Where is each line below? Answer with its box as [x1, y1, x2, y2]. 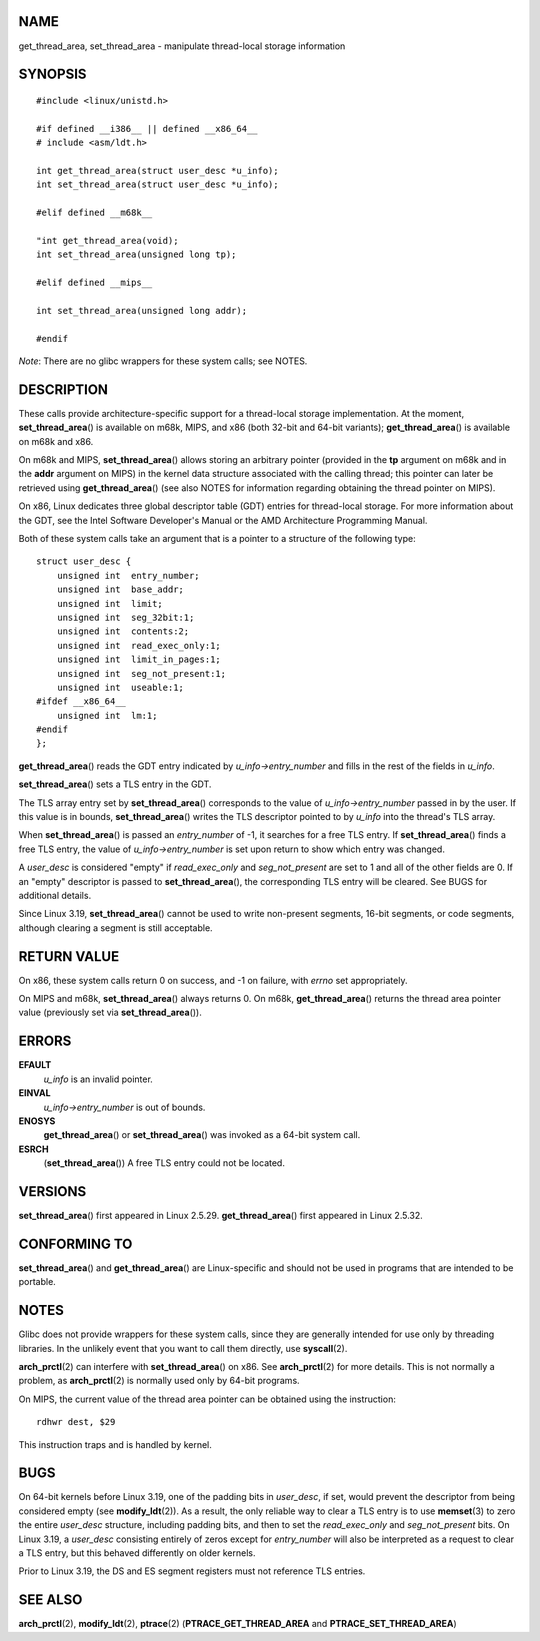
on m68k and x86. [18, 435, 94, 447]
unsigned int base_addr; [56, 584, 185, 595]
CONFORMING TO [18, 1235, 133, 1252]
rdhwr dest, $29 [36, 1416, 116, 1428]
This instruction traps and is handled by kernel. [18, 1438, 212, 1450]
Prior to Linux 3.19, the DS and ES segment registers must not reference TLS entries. [18, 1565, 366, 1577]
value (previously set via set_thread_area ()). [18, 1006, 202, 1019]
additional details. [18, 889, 92, 901]
